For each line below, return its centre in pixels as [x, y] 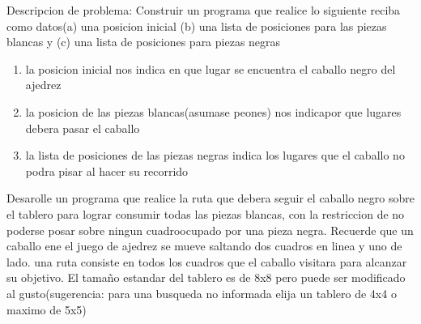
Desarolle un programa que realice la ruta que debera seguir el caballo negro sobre [210, 198]
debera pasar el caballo [83, 128]
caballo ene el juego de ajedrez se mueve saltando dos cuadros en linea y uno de [204, 246]
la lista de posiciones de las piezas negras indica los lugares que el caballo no [215, 155]
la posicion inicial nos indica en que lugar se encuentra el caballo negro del [210, 68]
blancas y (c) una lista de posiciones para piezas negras [144, 42]
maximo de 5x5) [47, 309]
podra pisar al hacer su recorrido [107, 171]
